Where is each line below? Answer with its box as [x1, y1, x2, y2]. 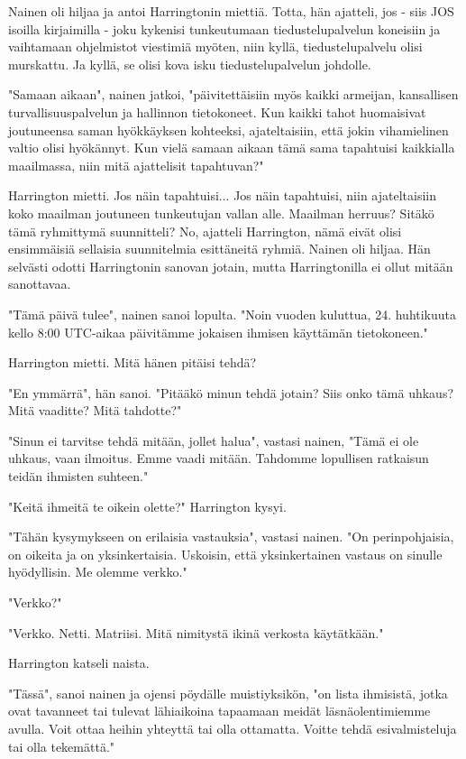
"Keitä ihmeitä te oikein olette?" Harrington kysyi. [8, 496, 287, 515]
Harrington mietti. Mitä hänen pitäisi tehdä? [8, 353, 257, 372]
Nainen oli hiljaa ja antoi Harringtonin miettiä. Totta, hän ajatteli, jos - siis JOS [8, 2, 454, 20]
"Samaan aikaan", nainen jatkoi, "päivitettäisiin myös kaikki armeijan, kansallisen [8, 85, 459, 104]
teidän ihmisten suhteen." [8, 467, 149, 486]
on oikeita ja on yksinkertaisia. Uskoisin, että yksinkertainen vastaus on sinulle [8, 544, 443, 563]
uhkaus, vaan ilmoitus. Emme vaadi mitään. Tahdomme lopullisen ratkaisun [8, 449, 429, 467]
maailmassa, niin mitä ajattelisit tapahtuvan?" [8, 155, 264, 174]
